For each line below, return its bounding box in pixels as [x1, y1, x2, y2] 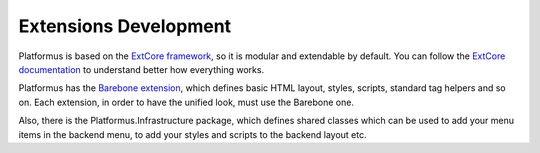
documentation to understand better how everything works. [18, 63, 265, 75]
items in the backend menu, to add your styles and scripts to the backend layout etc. [18, 128, 367, 140]
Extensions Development [18, 15, 232, 37]
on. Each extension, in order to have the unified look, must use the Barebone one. [18, 96, 355, 108]
